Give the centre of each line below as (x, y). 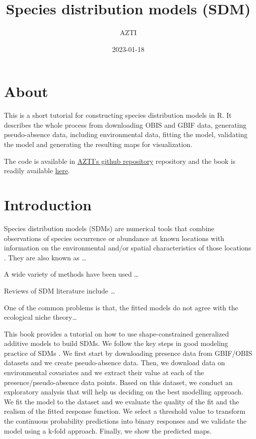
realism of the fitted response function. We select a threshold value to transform (125, 411)
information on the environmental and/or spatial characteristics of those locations (128, 248)
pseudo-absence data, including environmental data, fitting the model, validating (126, 134)
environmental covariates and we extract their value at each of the (104, 372)
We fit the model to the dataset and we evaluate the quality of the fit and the (122, 401)
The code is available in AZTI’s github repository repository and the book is (120, 161)
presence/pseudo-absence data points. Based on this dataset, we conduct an (118, 382)
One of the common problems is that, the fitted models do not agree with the (121, 307)
